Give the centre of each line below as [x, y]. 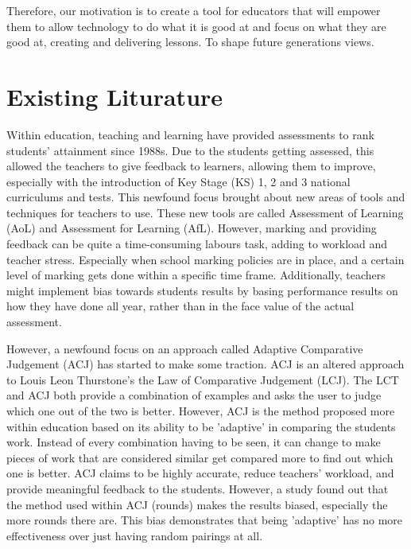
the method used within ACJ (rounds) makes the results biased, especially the [197, 504]
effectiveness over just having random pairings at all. [135, 535]
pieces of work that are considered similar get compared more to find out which [200, 457]
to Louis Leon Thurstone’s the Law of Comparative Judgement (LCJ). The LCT [203, 379]
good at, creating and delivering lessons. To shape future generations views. [190, 42]
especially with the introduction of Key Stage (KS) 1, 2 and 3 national [178, 181]
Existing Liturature [115, 96]
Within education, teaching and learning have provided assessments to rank [190, 134]
